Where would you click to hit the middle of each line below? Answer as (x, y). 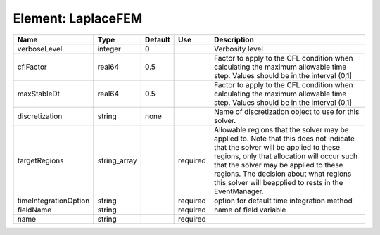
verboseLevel (40, 49)
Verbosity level (239, 49)
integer (109, 49)
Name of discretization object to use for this (286, 111)
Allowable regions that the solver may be (281, 129)
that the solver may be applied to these (278, 165)
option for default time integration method (283, 201)
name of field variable (250, 210)
